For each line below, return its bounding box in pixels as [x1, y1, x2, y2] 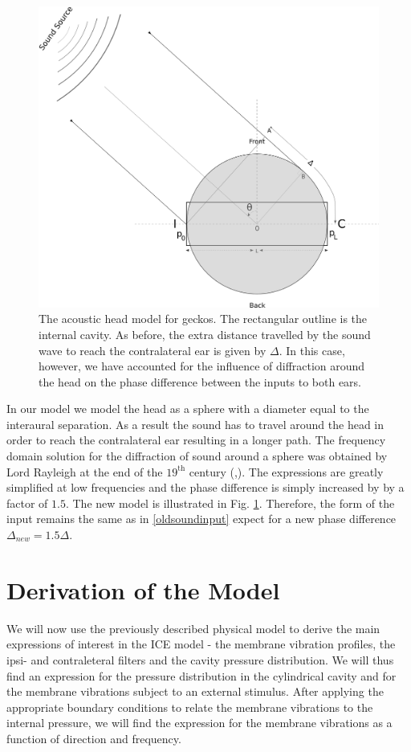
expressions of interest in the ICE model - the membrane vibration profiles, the [6, 636, 396, 652]
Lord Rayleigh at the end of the [6, 463, 163, 480]
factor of [6, 494, 48, 511]
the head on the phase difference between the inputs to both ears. [39, 373, 362, 390]
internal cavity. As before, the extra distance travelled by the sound [39, 325, 371, 342]
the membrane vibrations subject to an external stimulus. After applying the [6, 683, 384, 700]
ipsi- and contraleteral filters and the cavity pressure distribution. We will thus [6, 651, 394, 668]
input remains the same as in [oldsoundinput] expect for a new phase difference [6, 510, 397, 527]
